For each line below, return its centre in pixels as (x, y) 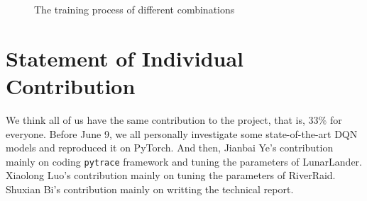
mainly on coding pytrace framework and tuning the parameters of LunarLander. (184, 161)
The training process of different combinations (135, 9)
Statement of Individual (125, 58)
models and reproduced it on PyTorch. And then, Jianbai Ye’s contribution (170, 148)
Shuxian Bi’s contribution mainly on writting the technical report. (150, 189)
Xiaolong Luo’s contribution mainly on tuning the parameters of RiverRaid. (171, 175)
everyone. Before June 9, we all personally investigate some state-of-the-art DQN (182, 133)
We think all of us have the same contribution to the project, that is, (155, 119)
